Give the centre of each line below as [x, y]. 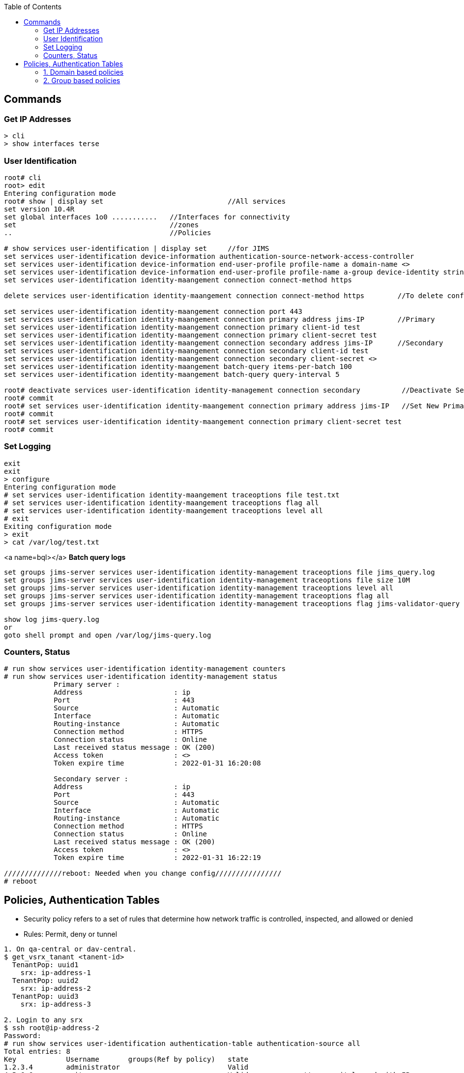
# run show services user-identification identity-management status [141, 677]
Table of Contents [33, 7]
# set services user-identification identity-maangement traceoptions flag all [161, 503]
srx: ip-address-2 [56, 989]
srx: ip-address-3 [56, 1004]
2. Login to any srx [43, 1020]
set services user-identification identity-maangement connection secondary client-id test [186, 351]
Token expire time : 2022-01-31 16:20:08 [157, 763]
